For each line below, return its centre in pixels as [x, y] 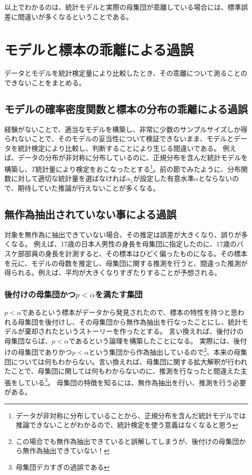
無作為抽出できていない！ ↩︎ [66, 450]
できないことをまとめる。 [45, 82]
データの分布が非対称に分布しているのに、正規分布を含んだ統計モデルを [133, 157]
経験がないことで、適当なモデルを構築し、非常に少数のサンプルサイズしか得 [126, 129]
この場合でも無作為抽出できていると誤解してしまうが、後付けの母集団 [127, 441]
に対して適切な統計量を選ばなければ [68, 178]
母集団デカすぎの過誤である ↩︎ [63, 467]
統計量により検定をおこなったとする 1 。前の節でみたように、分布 [138, 168]
